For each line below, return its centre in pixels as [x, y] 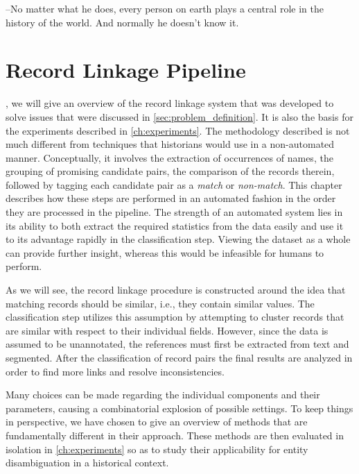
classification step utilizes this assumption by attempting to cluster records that [175, 317]
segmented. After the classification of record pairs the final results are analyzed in [179, 357]
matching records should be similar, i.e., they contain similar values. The [160, 303]
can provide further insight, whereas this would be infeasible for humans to [165, 252]
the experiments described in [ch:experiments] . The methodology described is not [178, 130]
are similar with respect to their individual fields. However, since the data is [167, 330]
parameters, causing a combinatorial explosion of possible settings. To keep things [179, 408]
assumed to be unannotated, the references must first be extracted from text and [177, 344]
